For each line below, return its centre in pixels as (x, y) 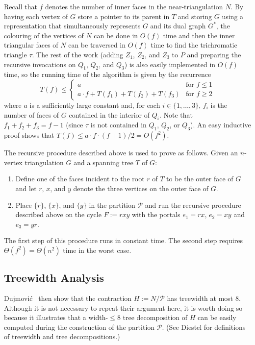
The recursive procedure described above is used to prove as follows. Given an (121, 153)
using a (233, 16)
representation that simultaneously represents (72, 26)
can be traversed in (97, 45)
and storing (195, 16)
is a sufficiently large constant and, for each (95, 105)
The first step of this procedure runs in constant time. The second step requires (123, 240)
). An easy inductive (221, 125)
